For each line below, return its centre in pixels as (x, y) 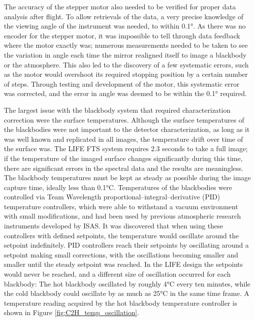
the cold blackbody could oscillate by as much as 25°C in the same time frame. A (127, 293)
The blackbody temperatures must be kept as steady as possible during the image (127, 177)
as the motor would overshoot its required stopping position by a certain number (126, 74)
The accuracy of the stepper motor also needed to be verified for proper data (120, 6)
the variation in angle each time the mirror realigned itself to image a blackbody (125, 54)
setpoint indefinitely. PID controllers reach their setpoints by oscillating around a (127, 245)
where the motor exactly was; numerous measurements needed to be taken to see (126, 45)
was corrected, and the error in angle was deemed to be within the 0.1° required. (126, 93)
